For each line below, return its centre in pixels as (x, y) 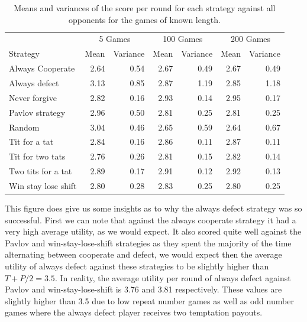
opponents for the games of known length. (145, 19)
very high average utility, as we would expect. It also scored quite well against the (153, 231)
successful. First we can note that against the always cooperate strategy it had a (151, 219)
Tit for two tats (37, 156)
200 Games (251, 39)
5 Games (115, 39)
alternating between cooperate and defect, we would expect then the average (143, 254)
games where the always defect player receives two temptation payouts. (134, 312)
